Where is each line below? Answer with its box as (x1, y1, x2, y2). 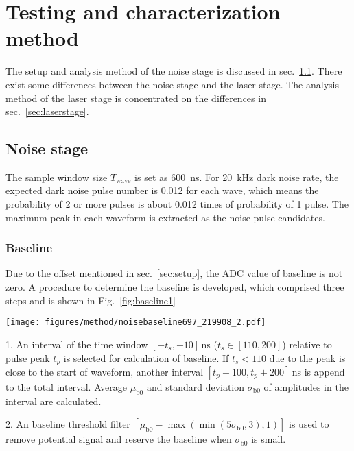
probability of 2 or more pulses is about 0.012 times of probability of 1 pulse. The (5, 197, 349, 211)
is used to (289, 417, 329, 431)
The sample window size (5, 169, 108, 184)
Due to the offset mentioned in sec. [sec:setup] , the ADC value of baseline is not (5, 266, 343, 280)
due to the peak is (269, 350, 346, 365)
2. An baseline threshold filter (5, 417, 130, 431)
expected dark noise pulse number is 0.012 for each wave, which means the (5, 183, 319, 197)
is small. (251, 432, 286, 446)
